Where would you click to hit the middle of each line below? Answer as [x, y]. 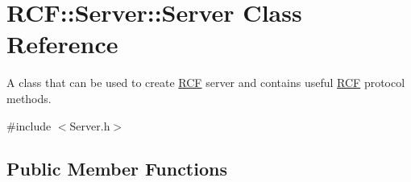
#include [29, 125]
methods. [29, 98]
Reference [62, 44]
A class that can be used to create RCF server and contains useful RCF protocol [206, 83]
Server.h [90, 125]
